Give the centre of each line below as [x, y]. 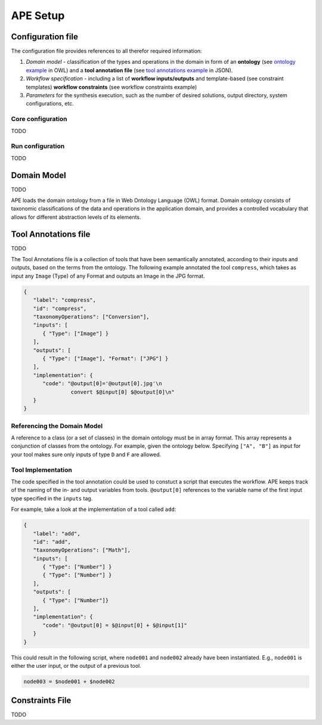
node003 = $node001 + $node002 [69, 681]
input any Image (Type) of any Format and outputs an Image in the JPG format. [108, 276]
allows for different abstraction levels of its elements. [76, 217]
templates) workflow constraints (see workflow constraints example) [112, 87]
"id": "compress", [60, 308]
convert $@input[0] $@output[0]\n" [123, 392]
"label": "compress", [65, 300]
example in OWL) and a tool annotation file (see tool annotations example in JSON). [129, 70]
